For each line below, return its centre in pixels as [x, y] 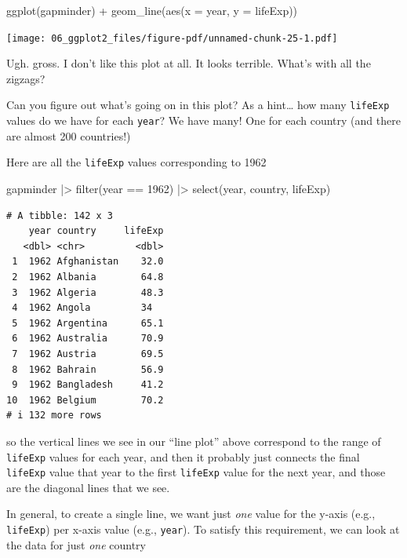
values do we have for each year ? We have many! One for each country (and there [203, 120]
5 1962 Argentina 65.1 [88, 323]
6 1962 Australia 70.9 [88, 339]
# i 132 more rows [54, 416]
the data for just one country [76, 544]
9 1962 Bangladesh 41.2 [88, 385]
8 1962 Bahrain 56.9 [88, 369]
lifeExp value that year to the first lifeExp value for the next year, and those [196, 472]
